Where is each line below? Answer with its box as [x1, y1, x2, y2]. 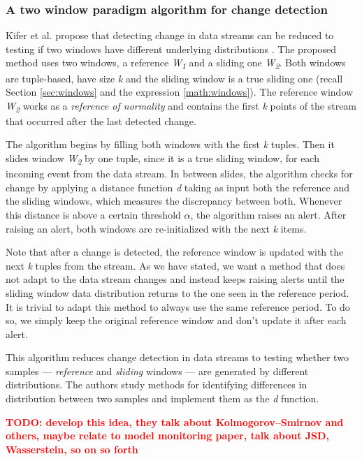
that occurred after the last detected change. [6, 113, 196, 128]
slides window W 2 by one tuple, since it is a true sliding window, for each [6, 151, 319, 167]
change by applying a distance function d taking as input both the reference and [6, 180, 349, 194]
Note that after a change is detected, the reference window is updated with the [6, 244, 344, 259]
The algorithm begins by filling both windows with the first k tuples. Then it [6, 137, 335, 152]
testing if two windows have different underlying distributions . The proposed [6, 41, 337, 56]
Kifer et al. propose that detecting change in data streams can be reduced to [6, 28, 334, 43]
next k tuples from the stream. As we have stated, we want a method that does [6, 258, 345, 272]
